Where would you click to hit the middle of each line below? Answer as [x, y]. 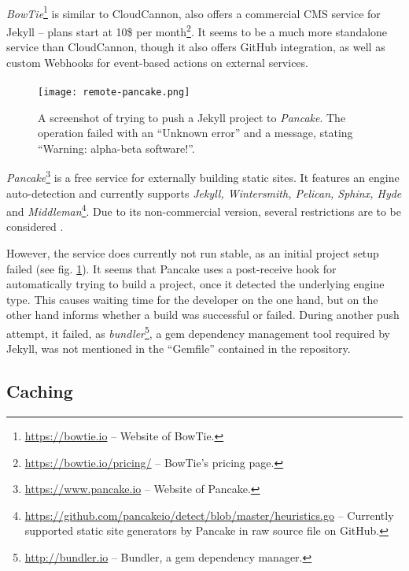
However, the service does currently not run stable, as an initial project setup [193, 253]
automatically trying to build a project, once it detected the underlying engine [195, 284]
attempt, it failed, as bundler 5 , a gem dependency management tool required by [198, 332]
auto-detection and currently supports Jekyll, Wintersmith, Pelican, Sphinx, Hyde [204, 193]
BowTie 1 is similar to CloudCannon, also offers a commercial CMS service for [193, 12]
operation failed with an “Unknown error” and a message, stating [195, 133]
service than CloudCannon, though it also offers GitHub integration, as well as [196, 47]
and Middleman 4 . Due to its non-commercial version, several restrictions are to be [204, 210]
